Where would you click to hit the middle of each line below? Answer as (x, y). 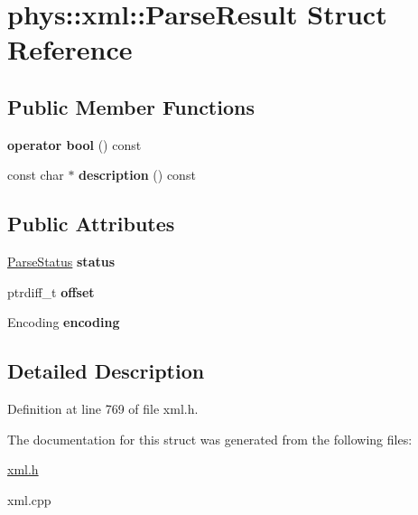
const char (36, 175)
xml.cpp (29, 499)
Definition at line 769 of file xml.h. (103, 409)
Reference (70, 49)
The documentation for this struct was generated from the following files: (210, 439)
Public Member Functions (131, 106)
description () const (137, 175)
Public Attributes (91, 224)
